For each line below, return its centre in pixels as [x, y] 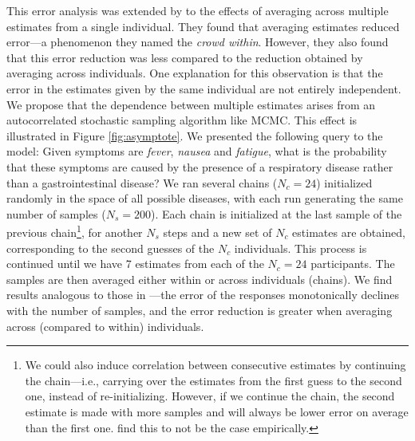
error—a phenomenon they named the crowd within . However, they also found [198, 42]
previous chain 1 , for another [75, 231]
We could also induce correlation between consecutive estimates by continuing [215, 365]
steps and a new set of [217, 232]
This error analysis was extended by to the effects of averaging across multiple [198, 10]
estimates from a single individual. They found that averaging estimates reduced [203, 26]
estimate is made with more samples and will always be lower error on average [217, 411]
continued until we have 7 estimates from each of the [135, 264]
